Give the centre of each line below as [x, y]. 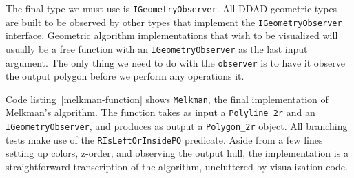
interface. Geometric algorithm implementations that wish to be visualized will [172, 35]
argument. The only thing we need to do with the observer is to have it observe [176, 62]
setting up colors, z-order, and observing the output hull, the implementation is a [177, 153]
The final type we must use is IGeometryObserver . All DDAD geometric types [171, 8]
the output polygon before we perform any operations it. [125, 76]
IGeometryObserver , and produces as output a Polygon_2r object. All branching [177, 126]
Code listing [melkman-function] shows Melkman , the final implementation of [167, 99]
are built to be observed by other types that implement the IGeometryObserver [174, 22]
